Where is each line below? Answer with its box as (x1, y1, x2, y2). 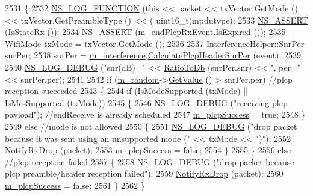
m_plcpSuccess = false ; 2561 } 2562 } (5, 179, 145, 191)
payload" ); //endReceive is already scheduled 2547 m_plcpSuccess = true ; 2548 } (5, 108, 306, 121)
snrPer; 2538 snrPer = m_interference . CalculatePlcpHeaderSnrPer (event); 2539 (5, 49, 302, 62)
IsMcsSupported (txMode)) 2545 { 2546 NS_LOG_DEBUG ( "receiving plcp (5, 96, 288, 109)
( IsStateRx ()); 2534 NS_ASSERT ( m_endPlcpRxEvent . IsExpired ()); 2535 (5, 25, 286, 38)
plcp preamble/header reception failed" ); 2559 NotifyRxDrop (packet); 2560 (5, 167, 284, 180)
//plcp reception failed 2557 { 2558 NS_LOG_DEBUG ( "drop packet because (5, 155, 294, 168)
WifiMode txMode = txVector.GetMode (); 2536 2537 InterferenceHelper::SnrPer (5, 37, 305, 49)
